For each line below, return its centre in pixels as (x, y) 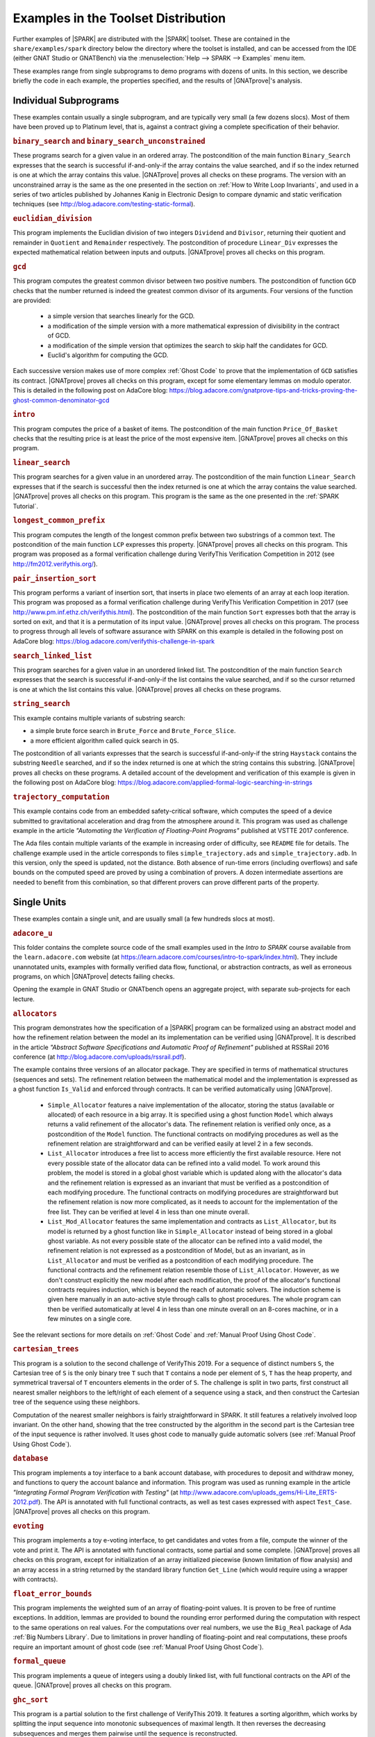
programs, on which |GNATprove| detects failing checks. (94, 976)
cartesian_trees (46, 1349)
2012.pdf (25, 1501)
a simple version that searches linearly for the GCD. (121, 316)
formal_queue (39, 1661)
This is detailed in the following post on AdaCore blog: (90, 390)
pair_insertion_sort (55, 578)
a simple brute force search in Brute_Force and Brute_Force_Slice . (133, 731)
